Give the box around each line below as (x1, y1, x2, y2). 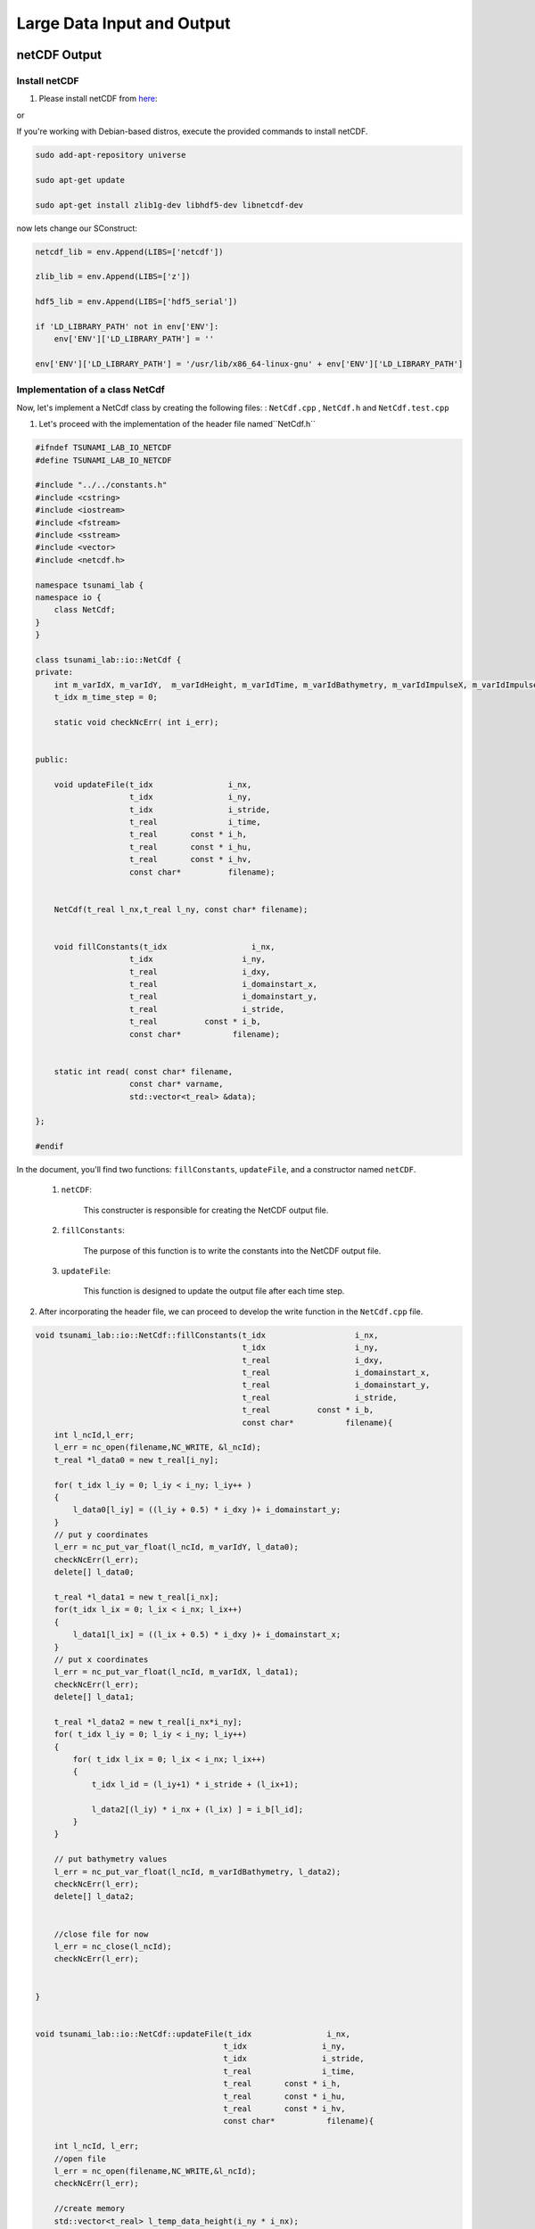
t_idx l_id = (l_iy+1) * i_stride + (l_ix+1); (91, 1779, 299, 1789)
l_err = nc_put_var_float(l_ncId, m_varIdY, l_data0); (53, 1542, 299, 1552)
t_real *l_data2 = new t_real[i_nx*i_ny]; (53, 1716, 243, 1727)
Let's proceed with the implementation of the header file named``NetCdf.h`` (38, 419, 317, 430)
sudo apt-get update (35, 175, 125, 185)
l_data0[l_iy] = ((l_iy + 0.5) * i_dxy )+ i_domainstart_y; (72, 1505, 342, 1515)
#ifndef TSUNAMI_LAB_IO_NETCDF (35, 442, 173, 453)
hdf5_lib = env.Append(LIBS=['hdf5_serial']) (35, 297, 238, 307)
